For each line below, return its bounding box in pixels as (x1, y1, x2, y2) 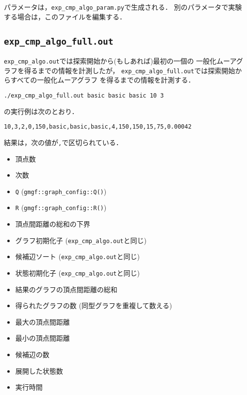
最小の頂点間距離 (15, 333, 70, 343)
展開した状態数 (15, 365, 63, 376)
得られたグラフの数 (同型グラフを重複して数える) (15, 300, 172, 311)
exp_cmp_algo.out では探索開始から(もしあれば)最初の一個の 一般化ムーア (4, 56, 236, 66)
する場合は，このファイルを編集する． (4, 11, 126, 21)
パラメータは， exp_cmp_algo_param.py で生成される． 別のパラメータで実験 (4, 2, 242, 12)
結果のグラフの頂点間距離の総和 (15, 284, 117, 294)
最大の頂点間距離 (15, 316, 70, 327)
